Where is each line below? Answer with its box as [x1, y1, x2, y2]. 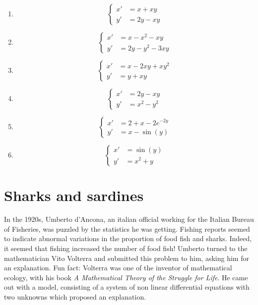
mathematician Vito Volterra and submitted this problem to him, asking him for [4, 253, 249, 263]
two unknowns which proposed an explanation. [4, 291, 146, 302]
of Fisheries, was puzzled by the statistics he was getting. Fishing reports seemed [4, 223, 250, 234]
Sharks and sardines [4, 185, 144, 205]
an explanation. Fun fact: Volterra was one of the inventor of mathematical [4, 262, 232, 273]
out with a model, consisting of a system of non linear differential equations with [4, 282, 250, 292]
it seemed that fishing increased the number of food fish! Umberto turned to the [4, 243, 248, 253]
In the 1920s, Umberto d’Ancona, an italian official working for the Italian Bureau [4, 214, 254, 224]
